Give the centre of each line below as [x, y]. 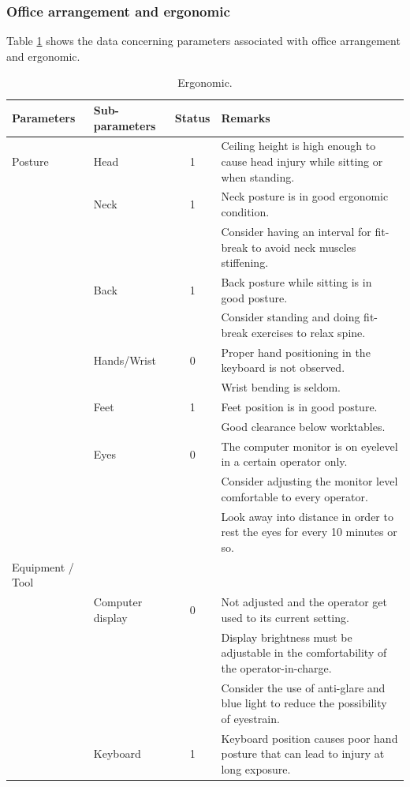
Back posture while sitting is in [296, 281]
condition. [245, 212]
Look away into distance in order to [307, 516]
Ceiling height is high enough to [298, 146]
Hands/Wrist [125, 360]
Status [192, 117]
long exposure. [256, 768]
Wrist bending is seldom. [281, 387]
